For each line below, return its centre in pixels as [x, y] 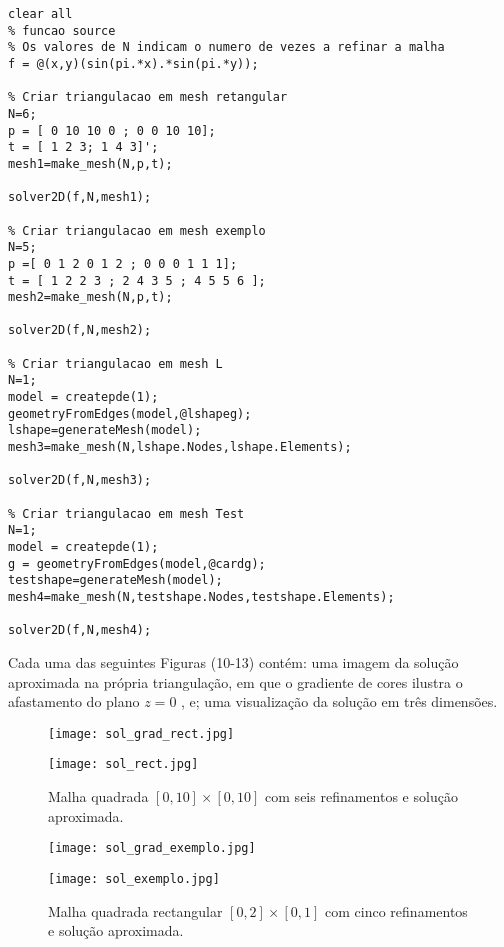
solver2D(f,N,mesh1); [80, 197]
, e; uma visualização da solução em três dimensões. [339, 701]
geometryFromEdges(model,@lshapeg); [130, 413]
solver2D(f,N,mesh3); [80, 480]
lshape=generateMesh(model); [105, 430]
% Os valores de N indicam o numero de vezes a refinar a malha [226, 47]
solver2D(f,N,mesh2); [80, 330]
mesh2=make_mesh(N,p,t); [90, 297]
